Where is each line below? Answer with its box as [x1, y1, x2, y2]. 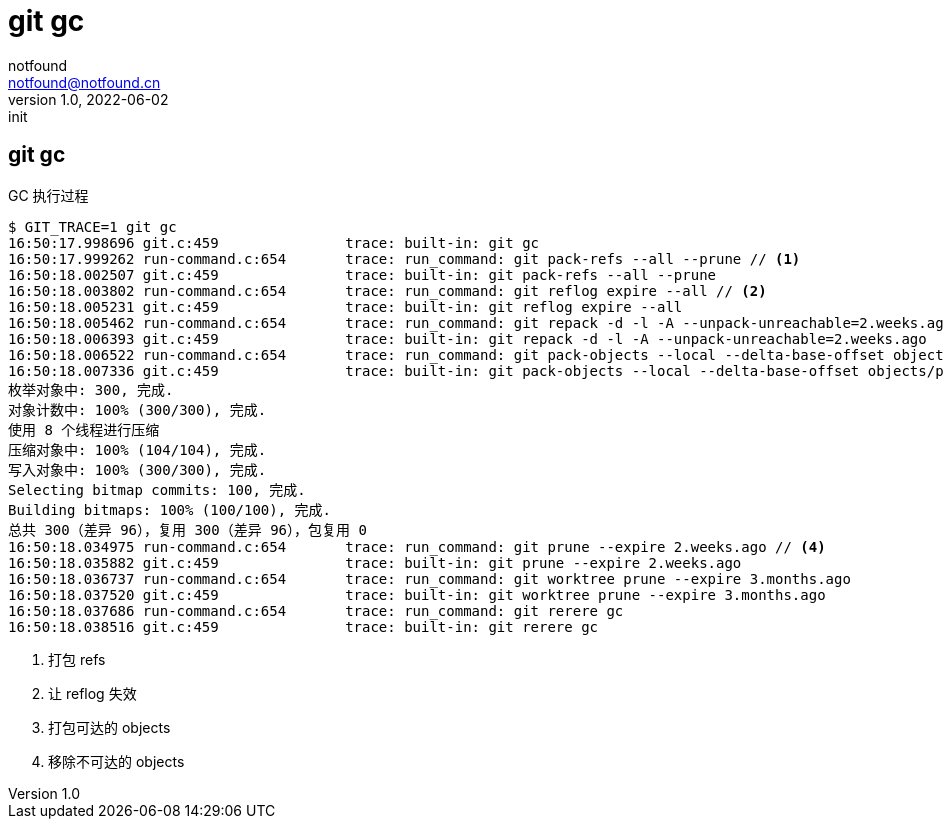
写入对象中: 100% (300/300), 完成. [8, 461, 267, 478]
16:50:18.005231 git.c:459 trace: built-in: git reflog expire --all [8, 298, 683, 315]
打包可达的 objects [48, 718, 171, 736]
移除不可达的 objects [48, 752, 185, 770]
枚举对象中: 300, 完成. [8, 381, 174, 398]
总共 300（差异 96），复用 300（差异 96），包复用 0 [8, 521, 367, 538]
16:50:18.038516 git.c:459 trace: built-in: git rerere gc [8, 618, 599, 635]
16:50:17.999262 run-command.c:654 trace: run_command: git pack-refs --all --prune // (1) [8, 250, 801, 267]
